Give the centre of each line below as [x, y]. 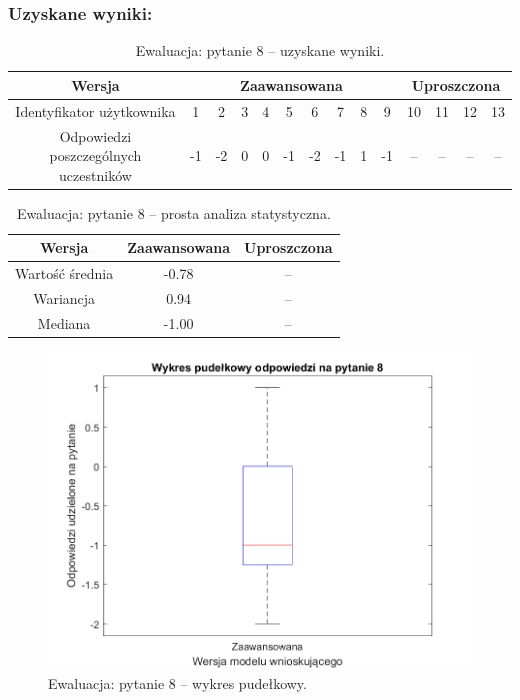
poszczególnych [95, 155]
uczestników [95, 174]
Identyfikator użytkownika [95, 110]
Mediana [64, 322]
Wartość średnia [64, 273]
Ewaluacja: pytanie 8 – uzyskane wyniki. [260, 50]
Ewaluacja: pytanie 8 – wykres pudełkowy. [177, 683]
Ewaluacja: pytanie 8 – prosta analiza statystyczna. [173, 212]
